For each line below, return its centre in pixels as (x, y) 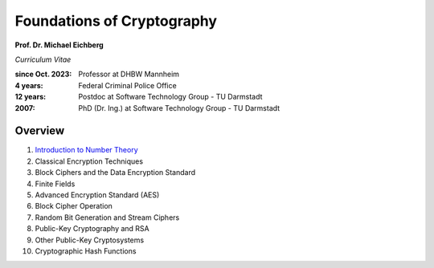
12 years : (31, 97)
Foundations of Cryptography (116, 21)
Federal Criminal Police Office (127, 85)
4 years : (29, 85)
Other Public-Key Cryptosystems (90, 240)
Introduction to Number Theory (86, 150)
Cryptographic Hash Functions (86, 251)
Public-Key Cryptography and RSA (92, 229)
